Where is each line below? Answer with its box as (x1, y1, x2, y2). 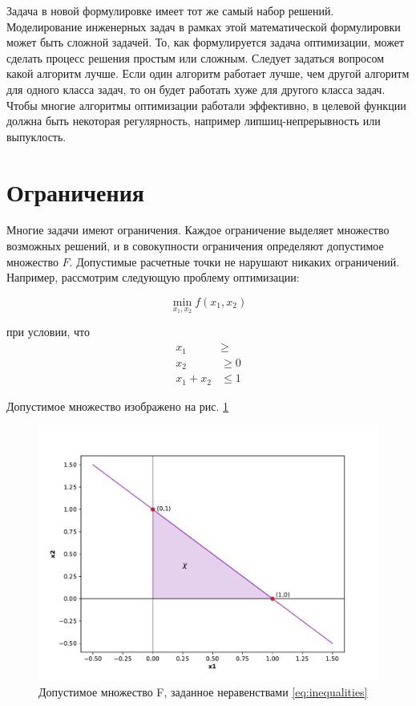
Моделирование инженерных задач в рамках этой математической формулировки (6, 18, 401, 34)
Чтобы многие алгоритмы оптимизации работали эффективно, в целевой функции (6, 96, 406, 113)
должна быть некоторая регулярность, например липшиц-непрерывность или (6, 112, 381, 129)
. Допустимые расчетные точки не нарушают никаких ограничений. (69, 253, 400, 270)
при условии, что (6, 323, 90, 340)
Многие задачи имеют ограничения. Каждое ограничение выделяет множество (6, 221, 390, 238)
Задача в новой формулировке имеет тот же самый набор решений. (6, 2, 334, 18)
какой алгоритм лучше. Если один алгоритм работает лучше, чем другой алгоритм (6, 65, 410, 82)
